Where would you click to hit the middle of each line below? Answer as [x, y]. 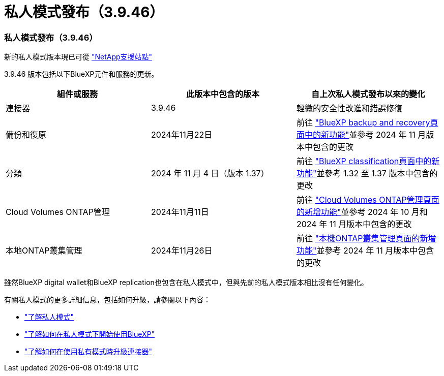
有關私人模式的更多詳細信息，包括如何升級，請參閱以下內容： [107, 300]
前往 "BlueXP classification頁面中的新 [368, 161]
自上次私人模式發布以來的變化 [368, 94]
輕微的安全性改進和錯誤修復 [349, 108]
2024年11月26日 [182, 251]
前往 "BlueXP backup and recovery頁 [367, 123]
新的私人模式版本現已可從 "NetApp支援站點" [78, 57]
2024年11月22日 [182, 135]
